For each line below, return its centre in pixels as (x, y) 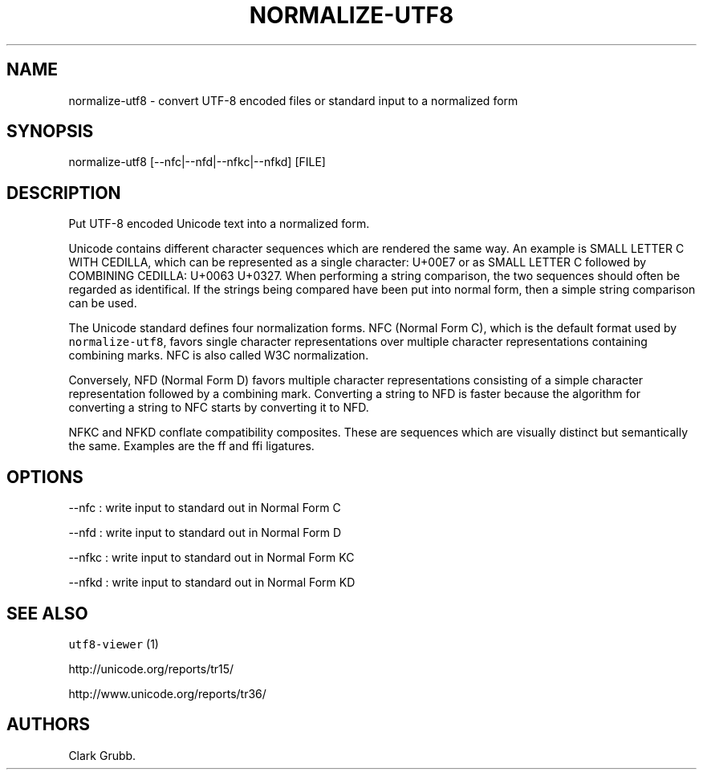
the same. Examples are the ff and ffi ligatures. (191, 446)
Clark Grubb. (102, 755)
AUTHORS (49, 725)
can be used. (103, 303)
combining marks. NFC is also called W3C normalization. (219, 355)
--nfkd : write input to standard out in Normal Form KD (212, 583)
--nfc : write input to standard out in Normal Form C (205, 508)
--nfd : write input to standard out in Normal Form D (205, 533)
